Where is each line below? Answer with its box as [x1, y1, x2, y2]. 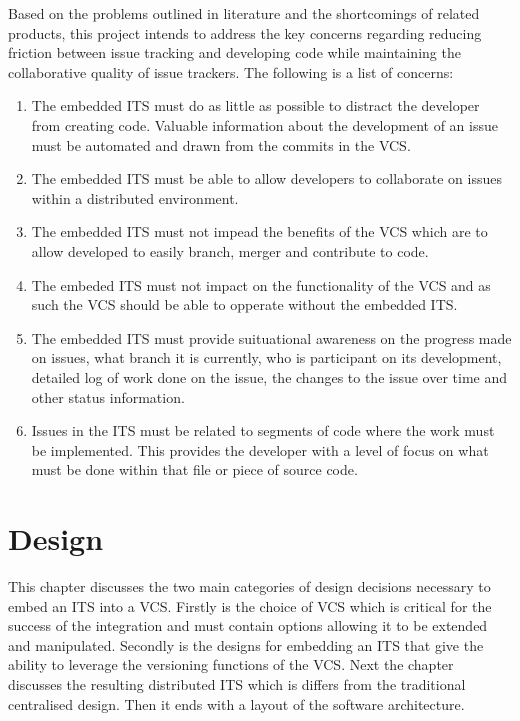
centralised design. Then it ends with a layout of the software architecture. [8, 693, 465, 714]
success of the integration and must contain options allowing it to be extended [8, 615, 488, 636]
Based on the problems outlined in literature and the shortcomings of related [8, 3, 480, 23]
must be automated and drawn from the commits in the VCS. [31, 134, 411, 155]
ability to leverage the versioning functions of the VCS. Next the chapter [8, 654, 454, 675]
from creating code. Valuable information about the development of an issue [31, 114, 498, 135]
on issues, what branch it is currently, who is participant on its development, [31, 347, 502, 368]
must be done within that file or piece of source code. [31, 459, 358, 480]
